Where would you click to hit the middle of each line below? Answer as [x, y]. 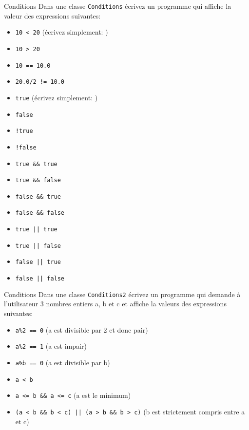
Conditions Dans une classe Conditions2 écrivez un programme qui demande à [122, 294]
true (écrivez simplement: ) [57, 97]
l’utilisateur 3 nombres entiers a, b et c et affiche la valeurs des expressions [115, 304]
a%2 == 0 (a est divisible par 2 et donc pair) [82, 329]
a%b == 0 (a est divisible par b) [63, 362]
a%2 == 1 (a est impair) [51, 346]
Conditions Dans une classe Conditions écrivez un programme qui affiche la [118, 6]
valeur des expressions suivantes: [52, 15]
